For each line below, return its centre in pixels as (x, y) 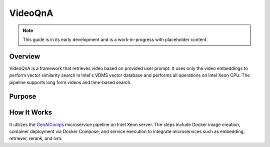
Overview (25, 56)
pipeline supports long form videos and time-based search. (70, 82)
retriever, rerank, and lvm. (36, 138)
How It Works (31, 112)
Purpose (23, 97)
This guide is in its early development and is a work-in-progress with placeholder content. (115, 39)
